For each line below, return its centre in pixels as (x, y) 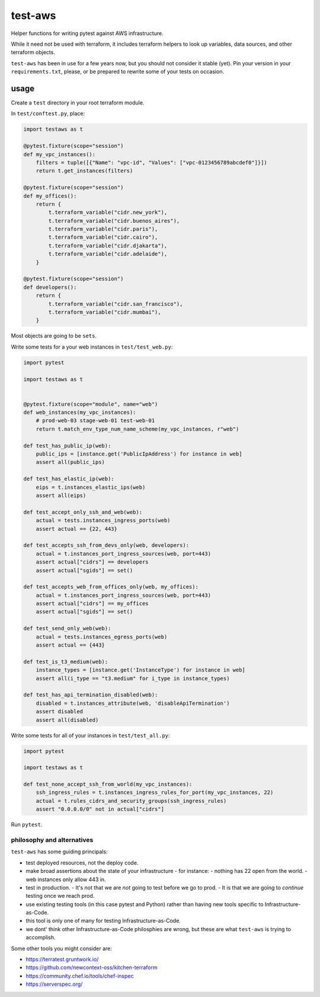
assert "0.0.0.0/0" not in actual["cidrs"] (100, 809)
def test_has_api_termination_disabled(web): (91, 695)
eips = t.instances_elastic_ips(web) (91, 487)
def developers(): (50, 287)
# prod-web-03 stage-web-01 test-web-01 (95, 421)
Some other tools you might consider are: (62, 948)
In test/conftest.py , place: (48, 113)
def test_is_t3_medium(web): (66, 661)
